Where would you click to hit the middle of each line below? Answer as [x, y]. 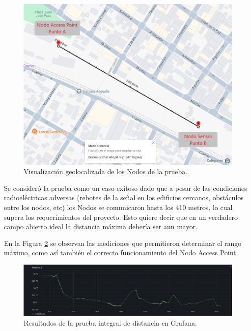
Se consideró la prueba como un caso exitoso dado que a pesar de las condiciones [125, 188]
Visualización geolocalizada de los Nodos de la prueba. [106, 171]
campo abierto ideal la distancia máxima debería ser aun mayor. [101, 226]
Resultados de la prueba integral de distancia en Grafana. [110, 322]
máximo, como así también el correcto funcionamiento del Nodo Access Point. [121, 253]
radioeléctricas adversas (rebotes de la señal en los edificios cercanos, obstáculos [124, 197]
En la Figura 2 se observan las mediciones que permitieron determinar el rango [123, 243]
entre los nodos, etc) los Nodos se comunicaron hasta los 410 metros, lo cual [118, 207]
